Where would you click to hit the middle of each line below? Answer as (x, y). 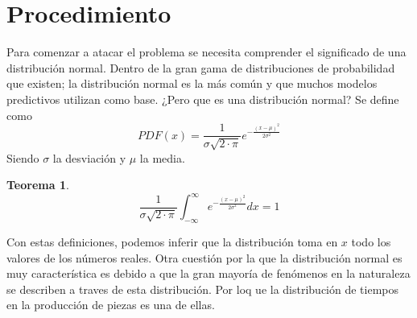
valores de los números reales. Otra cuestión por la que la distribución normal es (204, 257)
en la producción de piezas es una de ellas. (111, 305)
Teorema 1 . (38, 185)
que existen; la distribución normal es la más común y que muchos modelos (192, 83)
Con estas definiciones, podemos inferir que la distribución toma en (172, 242)
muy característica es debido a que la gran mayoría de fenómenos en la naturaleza (208, 273)
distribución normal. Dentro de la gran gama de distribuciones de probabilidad (201, 67)
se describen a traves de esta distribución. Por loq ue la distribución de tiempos (203, 289)
